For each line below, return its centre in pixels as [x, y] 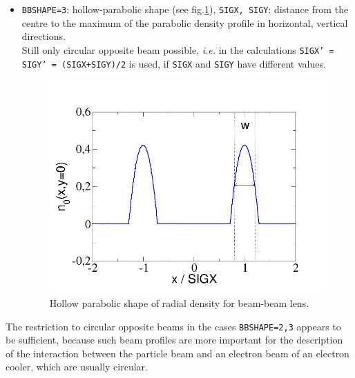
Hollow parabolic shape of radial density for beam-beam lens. [179, 302]
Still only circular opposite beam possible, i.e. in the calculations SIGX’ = [178, 49]
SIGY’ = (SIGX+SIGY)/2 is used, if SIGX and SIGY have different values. [174, 63]
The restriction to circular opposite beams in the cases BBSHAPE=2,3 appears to [173, 326]
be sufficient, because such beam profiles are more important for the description [174, 340]
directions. [44, 36]
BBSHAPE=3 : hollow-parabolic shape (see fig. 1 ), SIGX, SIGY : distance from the [185, 9]
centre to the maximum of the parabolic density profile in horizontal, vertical [185, 22]
